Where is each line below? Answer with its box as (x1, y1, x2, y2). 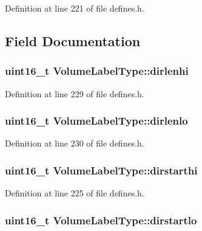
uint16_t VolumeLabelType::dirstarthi (5, 162, 198, 178)
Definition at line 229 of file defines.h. (5, 87, 144, 100)
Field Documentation (5, 31, 141, 50)
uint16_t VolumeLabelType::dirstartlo (5, 212, 197, 227)
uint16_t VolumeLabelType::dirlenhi (5, 63, 189, 78)
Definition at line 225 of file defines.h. (5, 187, 144, 199)
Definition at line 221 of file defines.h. (5, 2, 144, 14)
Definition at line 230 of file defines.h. (5, 137, 144, 150)
